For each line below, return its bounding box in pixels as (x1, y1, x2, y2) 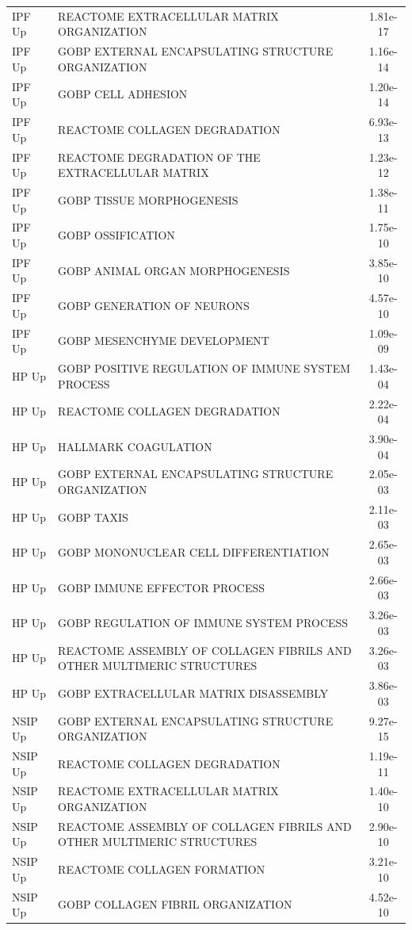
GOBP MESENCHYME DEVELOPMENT (58, 332, 269, 349)
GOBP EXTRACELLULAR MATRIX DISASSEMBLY (58, 684, 329, 701)
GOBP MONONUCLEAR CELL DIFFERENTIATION (58, 544, 330, 561)
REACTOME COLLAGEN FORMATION (58, 861, 265, 878)
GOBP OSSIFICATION (58, 227, 175, 243)
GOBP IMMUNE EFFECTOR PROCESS (58, 579, 265, 595)
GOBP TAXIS (58, 508, 128, 525)
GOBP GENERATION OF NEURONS (58, 297, 250, 314)
